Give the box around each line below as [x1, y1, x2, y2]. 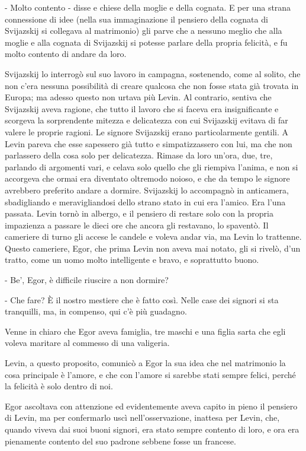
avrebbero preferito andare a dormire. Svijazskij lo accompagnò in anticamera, [5, 183, 289, 196]
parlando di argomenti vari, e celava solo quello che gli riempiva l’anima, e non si [5, 160, 298, 173]
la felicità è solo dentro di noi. [5, 380, 113, 392]
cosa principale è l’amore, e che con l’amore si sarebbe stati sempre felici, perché [5, 368, 296, 380]
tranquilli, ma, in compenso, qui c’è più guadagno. [5, 305, 187, 317]
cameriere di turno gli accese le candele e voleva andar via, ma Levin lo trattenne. [5, 230, 302, 243]
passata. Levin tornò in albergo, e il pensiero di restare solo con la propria [5, 207, 273, 220]
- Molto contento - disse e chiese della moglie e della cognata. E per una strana [5, 1, 291, 13]
